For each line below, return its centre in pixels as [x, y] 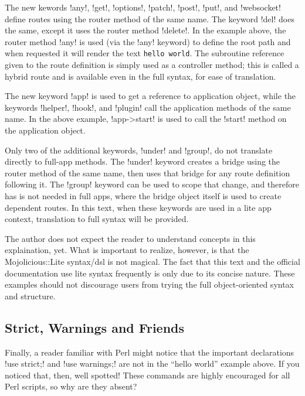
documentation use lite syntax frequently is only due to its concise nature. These [150, 273]
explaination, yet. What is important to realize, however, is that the [127, 250]
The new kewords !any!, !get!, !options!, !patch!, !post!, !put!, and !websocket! [143, 7]
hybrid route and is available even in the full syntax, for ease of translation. [140, 76]
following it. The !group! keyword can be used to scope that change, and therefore [152, 184]
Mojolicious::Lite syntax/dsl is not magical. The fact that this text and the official [152, 261]
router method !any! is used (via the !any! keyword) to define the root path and [148, 41]
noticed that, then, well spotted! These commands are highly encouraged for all [148, 375]
